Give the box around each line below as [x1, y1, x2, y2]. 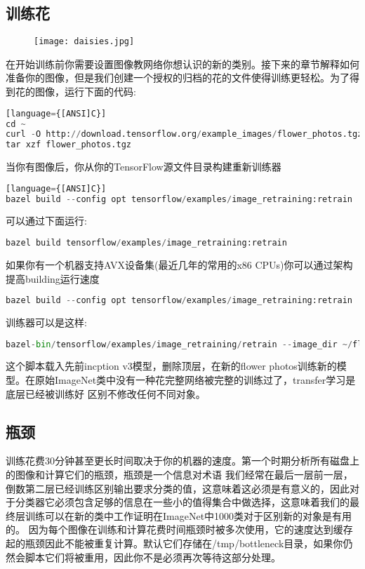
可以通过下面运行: [6, 213, 87, 228]
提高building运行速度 [6, 271, 100, 286]
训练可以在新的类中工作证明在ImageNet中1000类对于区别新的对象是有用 [25, 508, 352, 523]
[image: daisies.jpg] [34, 36, 135, 47]
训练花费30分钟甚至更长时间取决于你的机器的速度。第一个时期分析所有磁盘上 [6, 453, 359, 468]
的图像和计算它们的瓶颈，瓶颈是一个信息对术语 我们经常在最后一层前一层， [6, 467, 353, 482]
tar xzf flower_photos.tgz [6, 140, 131, 150]
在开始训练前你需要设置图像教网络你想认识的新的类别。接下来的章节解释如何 [6, 56, 359, 71]
